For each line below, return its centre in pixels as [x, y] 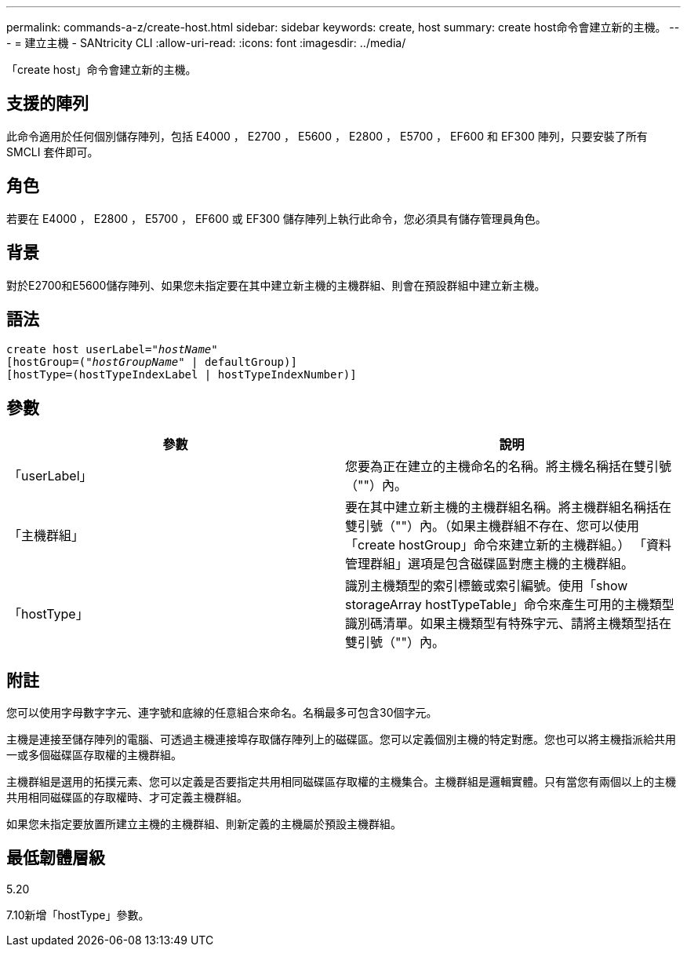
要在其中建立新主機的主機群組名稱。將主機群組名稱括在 [509, 508]
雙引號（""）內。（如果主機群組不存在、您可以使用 [492, 526]
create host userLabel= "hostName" [112, 350]
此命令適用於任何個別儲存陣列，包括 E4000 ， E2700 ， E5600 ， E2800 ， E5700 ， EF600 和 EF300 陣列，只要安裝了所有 [327, 136]
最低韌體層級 [56, 858]
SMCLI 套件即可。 [53, 152]
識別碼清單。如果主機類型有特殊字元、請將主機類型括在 [509, 624]
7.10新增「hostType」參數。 [78, 915]
